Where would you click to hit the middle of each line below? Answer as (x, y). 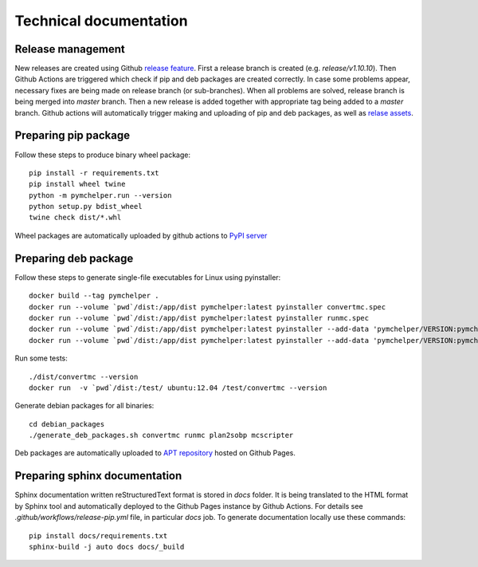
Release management (70, 49)
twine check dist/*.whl (75, 218)
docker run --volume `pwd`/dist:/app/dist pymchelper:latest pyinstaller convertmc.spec (208, 307)
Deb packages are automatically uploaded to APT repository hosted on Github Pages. (155, 453)
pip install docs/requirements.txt (98, 535)
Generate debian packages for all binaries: (84, 406)
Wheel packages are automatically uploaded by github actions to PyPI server (141, 235)
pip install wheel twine (77, 184)
